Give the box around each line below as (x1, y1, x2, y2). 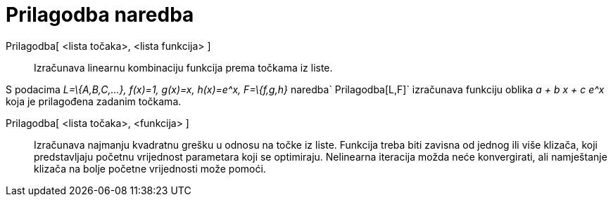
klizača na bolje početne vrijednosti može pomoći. (34, 162, 266, 175)
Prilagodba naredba (6, 3, 194, 27)
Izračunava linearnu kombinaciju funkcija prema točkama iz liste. (34, 61, 333, 74)
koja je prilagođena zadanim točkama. (6, 95, 182, 107)
